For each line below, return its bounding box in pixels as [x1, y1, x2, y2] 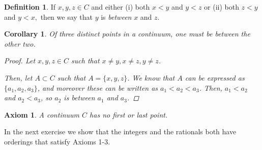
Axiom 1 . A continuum [4, 109, 80, 120]
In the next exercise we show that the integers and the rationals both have [4, 126, 237, 137]
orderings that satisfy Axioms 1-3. [4, 136, 110, 146]
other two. [4, 38, 36, 49]
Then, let [4, 72, 33, 83]
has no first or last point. [90, 109, 168, 120]
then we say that [40, 11, 93, 22]
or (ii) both [204, 2, 239, 12]
